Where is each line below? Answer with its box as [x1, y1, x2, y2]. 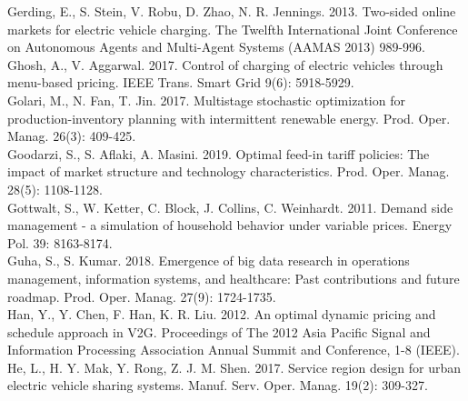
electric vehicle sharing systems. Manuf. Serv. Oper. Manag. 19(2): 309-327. [7, 376, 428, 395]
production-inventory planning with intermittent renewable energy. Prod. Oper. [7, 108, 451, 127]
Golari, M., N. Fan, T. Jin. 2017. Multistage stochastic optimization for [7, 90, 405, 109]
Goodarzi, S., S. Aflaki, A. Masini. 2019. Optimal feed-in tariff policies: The [7, 144, 430, 163]
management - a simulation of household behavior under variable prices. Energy [7, 216, 453, 235]
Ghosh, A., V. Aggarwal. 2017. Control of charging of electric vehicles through [7, 55, 443, 74]
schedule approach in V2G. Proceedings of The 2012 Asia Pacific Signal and [7, 322, 431, 341]
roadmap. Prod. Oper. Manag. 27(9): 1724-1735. [7, 286, 276, 306]
